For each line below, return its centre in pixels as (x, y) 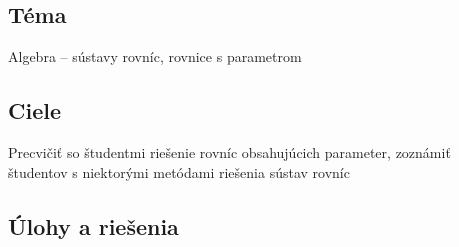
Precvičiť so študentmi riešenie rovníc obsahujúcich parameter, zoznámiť (229, 152)
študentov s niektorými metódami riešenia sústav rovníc (179, 171)
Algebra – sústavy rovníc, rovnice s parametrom (155, 56)
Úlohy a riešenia (93, 225)
